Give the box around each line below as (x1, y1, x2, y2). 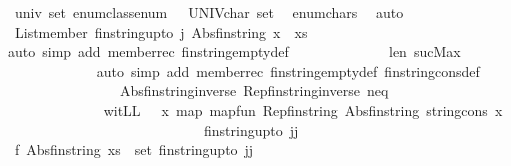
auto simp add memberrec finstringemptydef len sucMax (8, 41, 461, 62)
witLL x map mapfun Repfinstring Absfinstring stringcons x (103, 99, 503, 120)
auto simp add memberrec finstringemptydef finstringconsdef (96, 60, 480, 81)
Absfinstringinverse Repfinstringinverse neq (119, 80, 389, 101)
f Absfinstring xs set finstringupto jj (14, 139, 254, 160)
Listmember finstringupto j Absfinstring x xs (14, 21, 308, 42)
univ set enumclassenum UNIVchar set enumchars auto (14, 2, 404, 22)
